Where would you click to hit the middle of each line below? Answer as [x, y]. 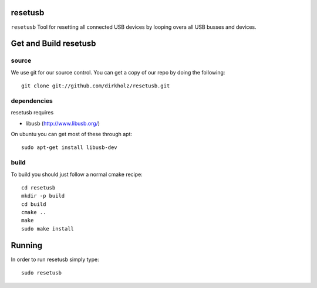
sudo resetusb [41, 273]
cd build [34, 204]
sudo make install [48, 228]
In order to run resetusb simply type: [55, 259]
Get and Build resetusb [53, 44]
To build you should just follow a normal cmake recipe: [77, 174]
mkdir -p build [43, 196]
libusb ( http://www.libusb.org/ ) [63, 123]
